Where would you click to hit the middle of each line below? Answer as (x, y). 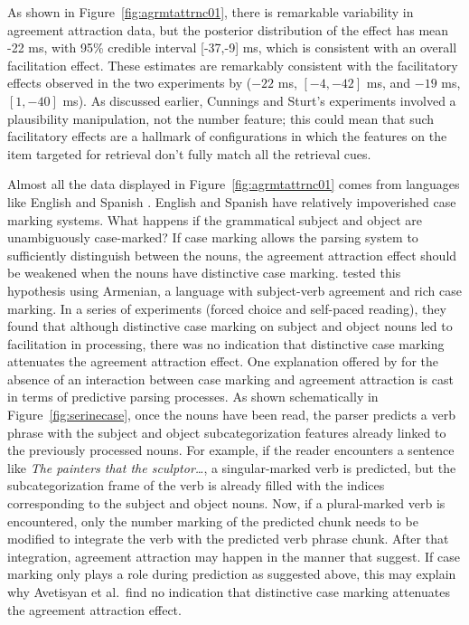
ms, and (389, 83)
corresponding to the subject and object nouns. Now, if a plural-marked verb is (226, 503)
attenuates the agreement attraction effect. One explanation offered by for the (223, 361)
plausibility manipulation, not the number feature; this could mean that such (221, 118)
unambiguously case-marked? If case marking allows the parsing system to (213, 237)
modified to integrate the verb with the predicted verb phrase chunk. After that (228, 539)
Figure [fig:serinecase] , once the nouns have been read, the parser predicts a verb (231, 415)
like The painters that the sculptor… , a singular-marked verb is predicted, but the (232, 467)
